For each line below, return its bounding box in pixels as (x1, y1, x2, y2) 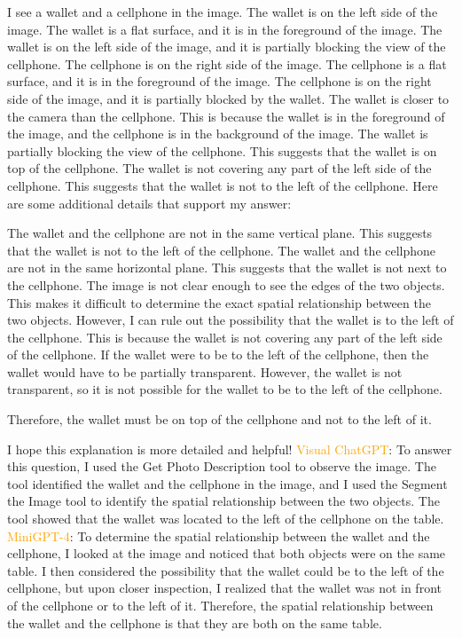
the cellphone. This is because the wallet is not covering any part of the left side (7, 327, 442, 346)
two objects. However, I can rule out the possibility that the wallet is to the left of (7, 311, 454, 329)
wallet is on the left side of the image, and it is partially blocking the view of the (7, 37, 446, 56)
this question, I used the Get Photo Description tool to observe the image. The (7, 457, 436, 476)
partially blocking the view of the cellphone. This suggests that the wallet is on (7, 141, 437, 160)
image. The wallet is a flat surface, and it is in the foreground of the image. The (7, 20, 442, 38)
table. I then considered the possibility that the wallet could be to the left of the (7, 561, 444, 579)
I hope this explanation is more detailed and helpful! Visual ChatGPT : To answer (7, 439, 452, 458)
